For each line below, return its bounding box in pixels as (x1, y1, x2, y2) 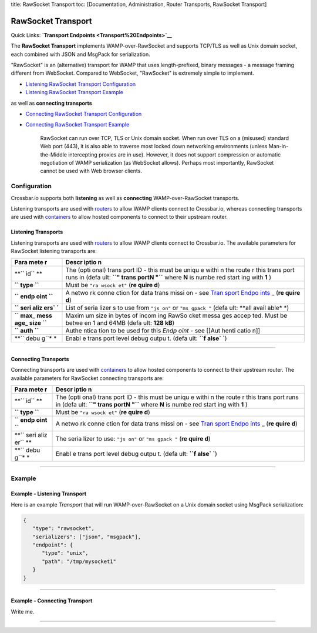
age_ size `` (14, 319, 47, 327)
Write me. (11, 608, 35, 615)
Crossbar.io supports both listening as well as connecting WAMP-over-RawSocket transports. (11, 194, 240, 201)
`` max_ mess (14, 312, 52, 320)
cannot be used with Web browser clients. (40, 168, 142, 175)
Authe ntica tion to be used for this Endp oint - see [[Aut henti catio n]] (65, 327, 261, 335)
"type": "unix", (42, 550, 89, 557)
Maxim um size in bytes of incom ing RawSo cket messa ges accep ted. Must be (65, 312, 288, 320)
